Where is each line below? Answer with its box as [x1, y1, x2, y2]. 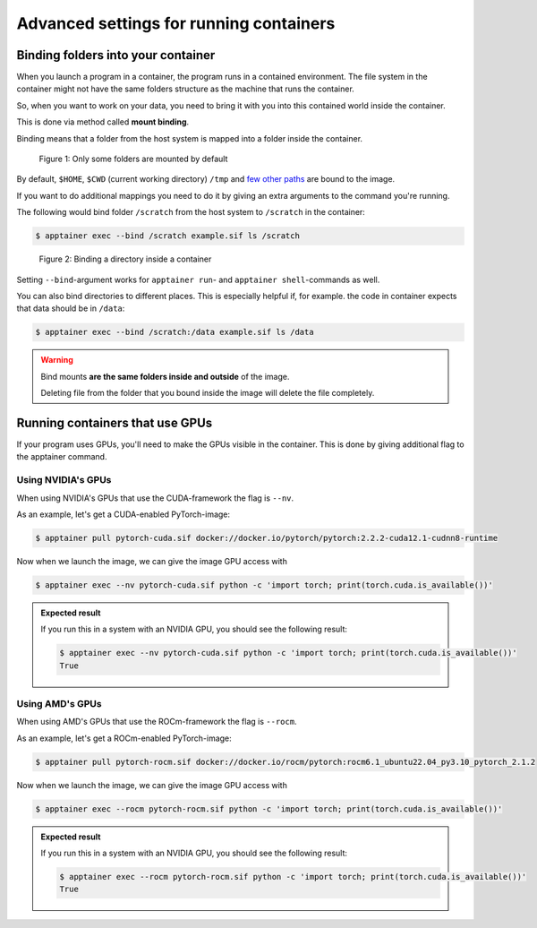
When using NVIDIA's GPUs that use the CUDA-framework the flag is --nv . [16, 493, 294, 503]
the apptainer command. [16, 451, 107, 462]
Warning [40, 355, 73, 365]
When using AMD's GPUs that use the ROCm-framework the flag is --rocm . [16, 717, 297, 727]
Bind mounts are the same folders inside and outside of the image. [40, 371, 290, 382]
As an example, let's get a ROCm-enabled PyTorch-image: [16, 733, 232, 743]
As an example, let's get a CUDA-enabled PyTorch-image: [16, 509, 231, 520]
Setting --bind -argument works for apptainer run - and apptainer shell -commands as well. [16, 274, 380, 285]
